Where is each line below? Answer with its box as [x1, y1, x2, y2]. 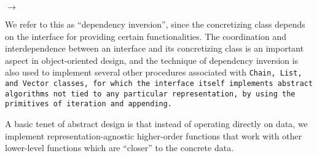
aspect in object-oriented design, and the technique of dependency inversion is [5, 53, 299, 66]
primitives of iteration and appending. [5, 99, 173, 109]
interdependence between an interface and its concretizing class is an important [5, 42, 304, 55]
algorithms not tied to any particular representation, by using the [5, 89, 295, 98]
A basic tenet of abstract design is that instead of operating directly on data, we [5, 117, 308, 130]
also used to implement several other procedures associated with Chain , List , [5, 66, 302, 79]
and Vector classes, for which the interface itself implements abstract [5, 79, 313, 88]
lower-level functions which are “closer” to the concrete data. [5, 141, 234, 154]
